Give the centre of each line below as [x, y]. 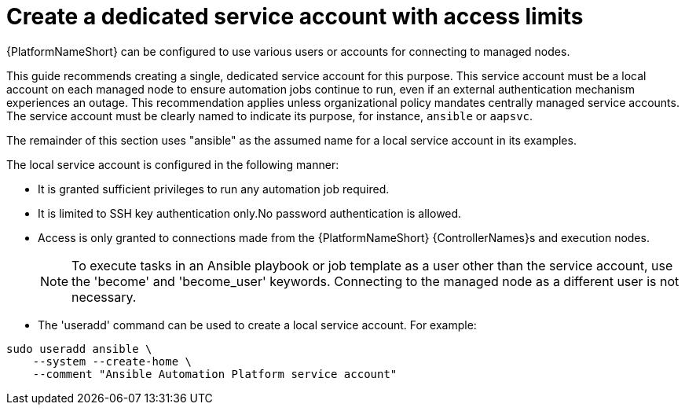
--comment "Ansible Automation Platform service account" [215, 374]
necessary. [104, 297]
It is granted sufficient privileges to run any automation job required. [214, 189]
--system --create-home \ [112, 361]
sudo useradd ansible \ [79, 349]
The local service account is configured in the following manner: [173, 164]
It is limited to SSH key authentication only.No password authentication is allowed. [250, 213]
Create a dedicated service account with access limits [295, 17]
